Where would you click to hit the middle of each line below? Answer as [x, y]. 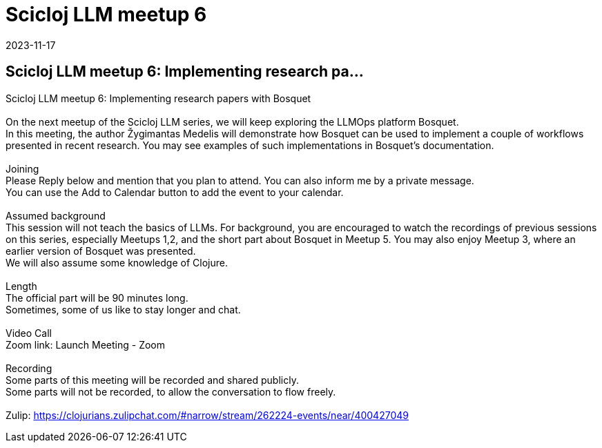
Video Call [29, 333]
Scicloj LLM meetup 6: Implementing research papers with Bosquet [158, 98]
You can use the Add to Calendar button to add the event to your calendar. [175, 192]
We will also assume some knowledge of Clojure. [117, 262]
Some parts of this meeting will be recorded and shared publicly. [152, 380]
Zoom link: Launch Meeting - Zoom [86, 344]
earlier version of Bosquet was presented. [101, 251]
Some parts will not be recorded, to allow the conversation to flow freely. [171, 391]
